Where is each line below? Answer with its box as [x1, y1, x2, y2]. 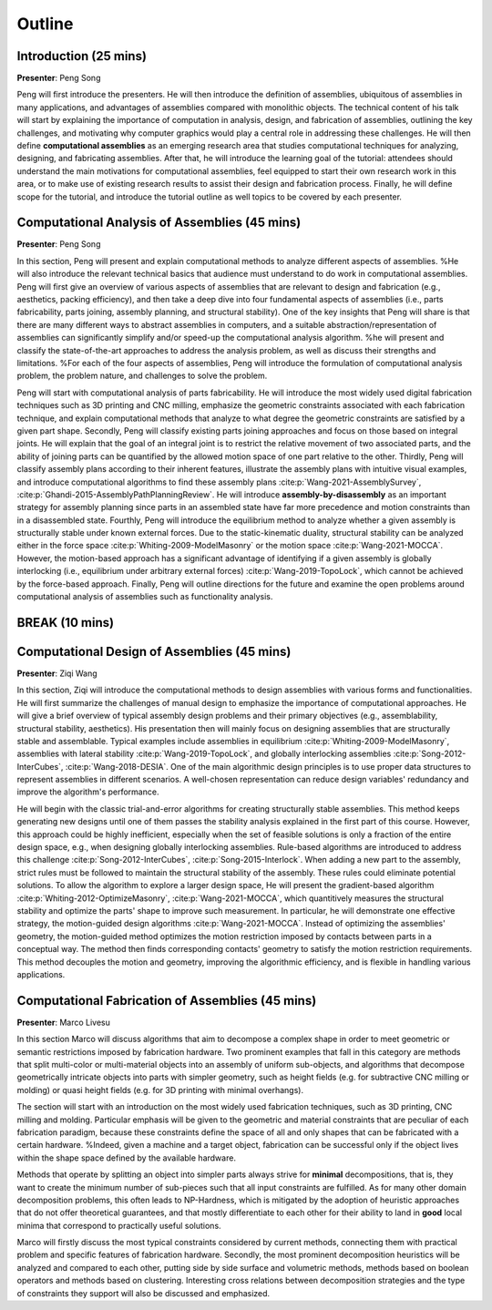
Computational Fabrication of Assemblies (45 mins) [16, 993, 317, 1008]
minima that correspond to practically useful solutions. [16, 1220, 222, 1231]
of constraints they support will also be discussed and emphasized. [16, 1287, 271, 1298]
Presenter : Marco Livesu [16, 1017, 111, 1028]
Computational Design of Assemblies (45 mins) [16, 643, 292, 660]
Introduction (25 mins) [16, 48, 148, 64]
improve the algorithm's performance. [16, 786, 159, 797]
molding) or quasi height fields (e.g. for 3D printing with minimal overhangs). [16, 1084, 304, 1095]
